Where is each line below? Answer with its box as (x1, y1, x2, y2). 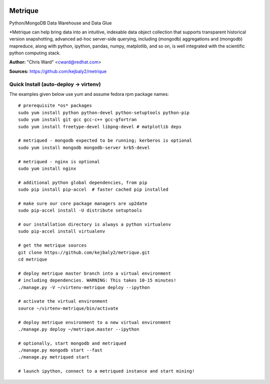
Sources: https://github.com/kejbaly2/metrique (9, 68, 107, 74)
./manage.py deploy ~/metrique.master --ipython (18, 326, 139, 332)
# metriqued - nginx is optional (18, 159, 100, 164)
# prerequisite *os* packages (18, 103, 92, 108)
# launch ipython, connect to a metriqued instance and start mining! (18, 369, 195, 374)
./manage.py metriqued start (18, 355, 89, 360)
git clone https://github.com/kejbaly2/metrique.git (18, 250, 150, 255)
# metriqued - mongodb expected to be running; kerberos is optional (18, 138, 192, 143)
